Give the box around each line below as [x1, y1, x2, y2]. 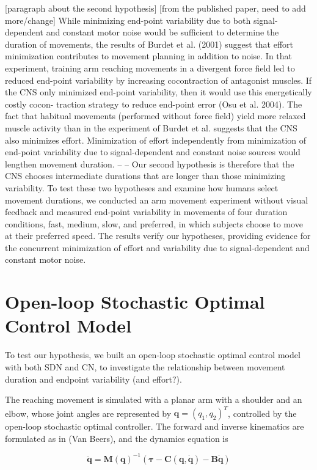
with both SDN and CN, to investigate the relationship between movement [5, 360, 285, 373]
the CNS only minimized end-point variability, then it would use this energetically [5, 86, 312, 98]
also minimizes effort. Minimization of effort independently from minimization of [5, 133, 307, 146]
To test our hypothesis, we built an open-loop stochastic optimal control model [5, 348, 301, 361]
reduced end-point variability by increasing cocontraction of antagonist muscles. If [5, 73, 312, 86]
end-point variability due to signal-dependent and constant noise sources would [5, 145, 301, 158]
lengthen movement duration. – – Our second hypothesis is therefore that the [5, 157, 294, 170]
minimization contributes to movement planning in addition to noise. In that [5, 50, 293, 62]
